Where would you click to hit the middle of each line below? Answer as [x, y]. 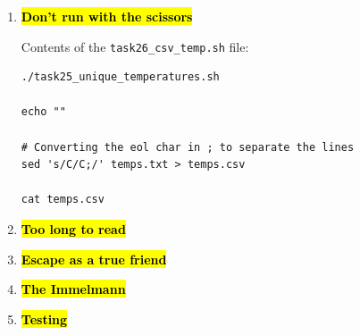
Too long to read [73, 229]
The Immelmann [73, 289]
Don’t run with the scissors [107, 16]
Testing [44, 318]
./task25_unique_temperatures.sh [120, 77]
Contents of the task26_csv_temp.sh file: [135, 46]
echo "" [43, 112]
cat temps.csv [63, 200]
